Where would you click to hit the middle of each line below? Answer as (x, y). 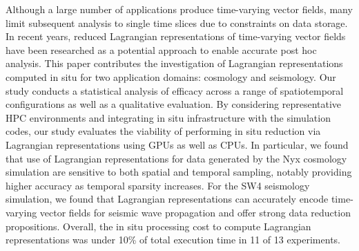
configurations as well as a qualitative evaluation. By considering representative (174, 104)
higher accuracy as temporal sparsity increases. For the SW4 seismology (158, 185)
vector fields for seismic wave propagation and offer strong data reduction (195, 212)
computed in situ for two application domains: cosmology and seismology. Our (171, 76)
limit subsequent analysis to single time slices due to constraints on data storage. (177, 22)
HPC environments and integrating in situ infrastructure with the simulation (168, 117)
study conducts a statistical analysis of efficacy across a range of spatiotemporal (175, 90)
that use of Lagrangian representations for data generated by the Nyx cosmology (176, 158)
